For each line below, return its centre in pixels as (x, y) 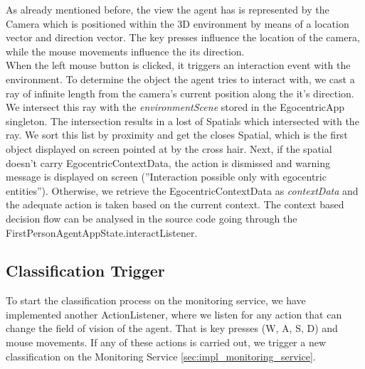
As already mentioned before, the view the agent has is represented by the (168, 9)
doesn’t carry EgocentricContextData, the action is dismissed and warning (168, 162)
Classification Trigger (85, 271)
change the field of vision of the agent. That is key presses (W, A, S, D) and (172, 328)
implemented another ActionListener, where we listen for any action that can (174, 314)
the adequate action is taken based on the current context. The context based (175, 204)
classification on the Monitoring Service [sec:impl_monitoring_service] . (161, 356)
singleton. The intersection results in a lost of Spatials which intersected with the (182, 121)
